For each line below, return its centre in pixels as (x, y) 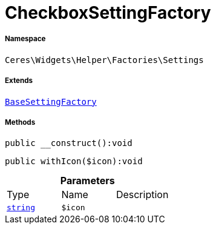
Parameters (87, 181)
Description (142, 195)
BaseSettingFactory (51, 101)
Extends (19, 81)
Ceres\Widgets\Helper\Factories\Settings (104, 60)
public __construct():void (69, 143)
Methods (20, 122)
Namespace (25, 39)
